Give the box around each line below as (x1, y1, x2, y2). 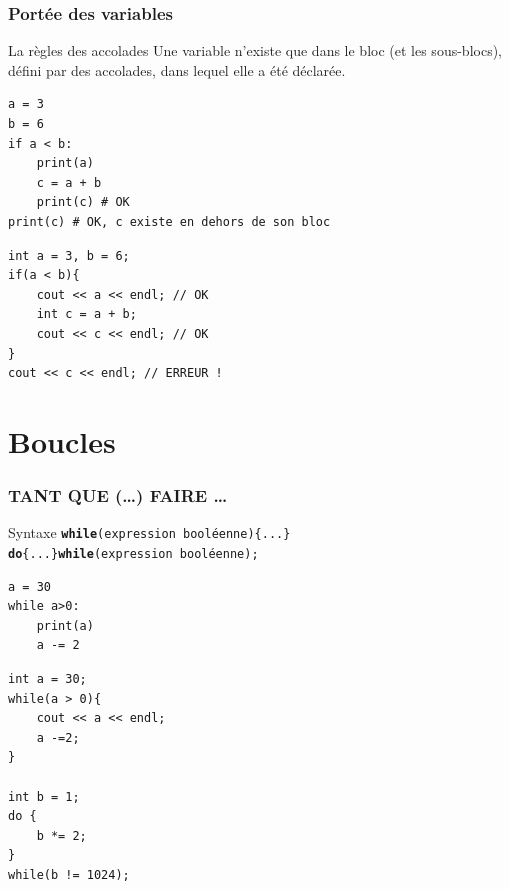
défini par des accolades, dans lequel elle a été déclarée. (8, 59, 346, 80)
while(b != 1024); (8, 867, 130, 882)
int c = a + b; (36, 307, 137, 322)
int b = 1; (8, 789, 80, 804)
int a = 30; (8, 672, 87, 686)
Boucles (8, 420, 116, 461)
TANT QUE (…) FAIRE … (8, 483, 228, 508)
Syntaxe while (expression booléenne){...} (8, 522, 291, 543)
